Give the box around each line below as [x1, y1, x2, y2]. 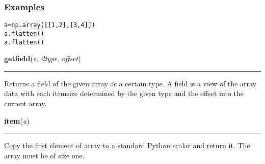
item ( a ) [4, 115, 30, 126]
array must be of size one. [4, 150, 85, 160]
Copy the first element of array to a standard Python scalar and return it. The [4, 140, 250, 151]
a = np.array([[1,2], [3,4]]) [4, 21, 96, 29]
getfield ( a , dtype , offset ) [4, 53, 81, 64]
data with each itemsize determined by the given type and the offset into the [4, 88, 244, 99]
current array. [4, 98, 47, 108]
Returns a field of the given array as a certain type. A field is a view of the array [4, 78, 256, 88]
